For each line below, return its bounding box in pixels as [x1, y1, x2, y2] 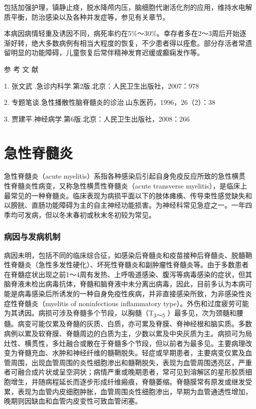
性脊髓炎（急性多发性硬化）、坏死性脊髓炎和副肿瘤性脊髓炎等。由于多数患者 [4, 259, 249, 270]
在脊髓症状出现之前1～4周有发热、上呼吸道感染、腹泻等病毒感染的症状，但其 [4, 269, 252, 279]
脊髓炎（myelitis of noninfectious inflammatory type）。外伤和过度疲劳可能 [17, 298, 249, 308]
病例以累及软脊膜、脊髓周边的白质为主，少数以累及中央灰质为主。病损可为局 [4, 328, 252, 338]
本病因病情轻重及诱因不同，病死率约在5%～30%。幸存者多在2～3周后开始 [4, 28, 240, 38]
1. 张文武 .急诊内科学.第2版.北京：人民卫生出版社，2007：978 [4, 80, 199, 91]
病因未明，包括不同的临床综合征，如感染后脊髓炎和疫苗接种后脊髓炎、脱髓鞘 [4, 250, 252, 260]
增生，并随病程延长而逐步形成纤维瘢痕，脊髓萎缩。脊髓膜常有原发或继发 [10, 376, 245, 386]
